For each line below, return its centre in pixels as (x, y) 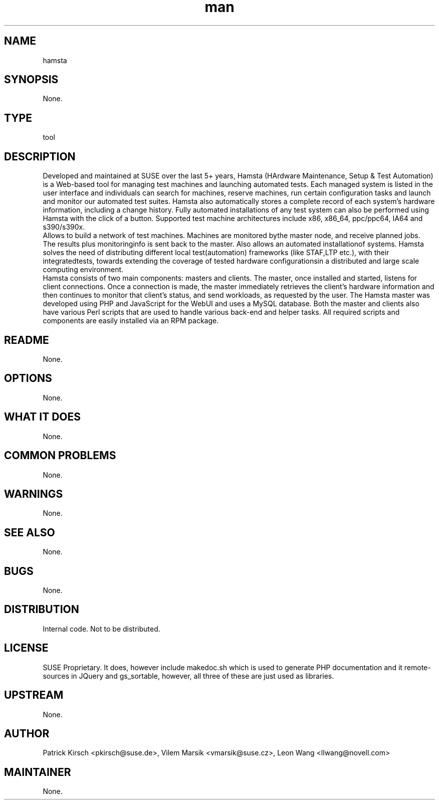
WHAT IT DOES (43, 417)
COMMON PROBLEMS (60, 456)
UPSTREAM (34, 695)
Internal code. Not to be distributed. (101, 629)
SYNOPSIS (31, 80)
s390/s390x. (64, 227)
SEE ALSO (30, 532)
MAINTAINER (38, 772)
